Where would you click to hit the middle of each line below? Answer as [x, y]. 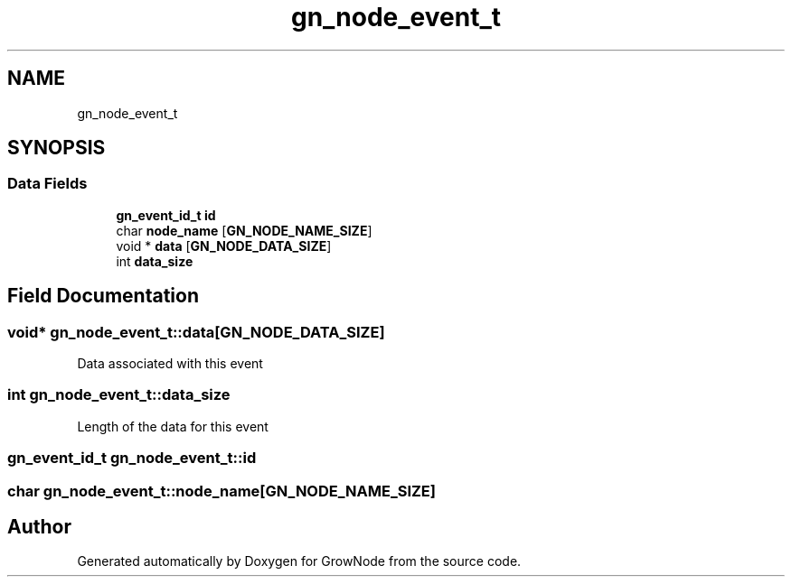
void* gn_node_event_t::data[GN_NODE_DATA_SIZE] [196, 332]
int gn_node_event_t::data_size [119, 395]
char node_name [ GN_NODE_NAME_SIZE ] [244, 230]
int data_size [155, 261]
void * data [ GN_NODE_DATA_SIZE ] [224, 246]
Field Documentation [103, 296]
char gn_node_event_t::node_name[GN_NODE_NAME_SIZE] [222, 491]
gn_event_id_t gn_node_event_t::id [132, 458]
